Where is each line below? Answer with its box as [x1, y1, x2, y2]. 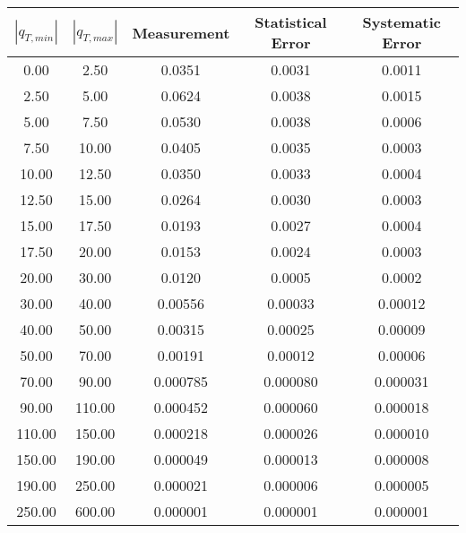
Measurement [132, 21, 230, 43]
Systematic [362, 12, 442, 32]
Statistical [255, 12, 327, 32]
